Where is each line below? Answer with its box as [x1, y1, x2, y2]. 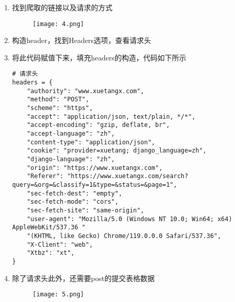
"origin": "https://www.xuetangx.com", [27, 164, 163, 171]
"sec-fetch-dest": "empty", [27, 189, 122, 197]
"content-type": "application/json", [27, 138, 155, 146]
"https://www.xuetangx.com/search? [67, 172, 188, 180]
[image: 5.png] [32, 291, 84, 298]
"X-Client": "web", [27, 241, 93, 248]
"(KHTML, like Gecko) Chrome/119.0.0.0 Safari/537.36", [27, 232, 221, 240]
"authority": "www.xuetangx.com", [27, 87, 144, 95]
